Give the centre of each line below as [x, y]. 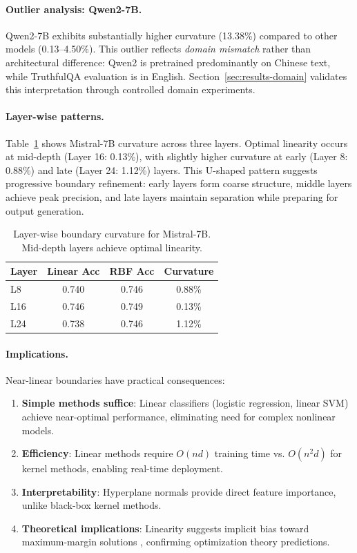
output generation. [45, 210]
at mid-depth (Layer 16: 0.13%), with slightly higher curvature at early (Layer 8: [177, 156]
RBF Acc [132, 271]
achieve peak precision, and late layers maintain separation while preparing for [172, 196]
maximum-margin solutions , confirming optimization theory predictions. [176, 542]
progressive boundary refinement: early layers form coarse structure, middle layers [179, 183]
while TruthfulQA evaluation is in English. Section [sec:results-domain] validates [176, 76]
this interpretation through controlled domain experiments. [131, 89]
